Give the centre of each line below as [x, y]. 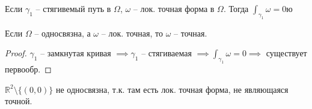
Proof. [16, 53]
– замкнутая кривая [76, 53]
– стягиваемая [167, 53]
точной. [19, 101]
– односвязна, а [63, 33]
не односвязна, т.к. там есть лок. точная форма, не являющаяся [172, 89]
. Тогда [236, 8]
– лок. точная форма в [174, 8]
